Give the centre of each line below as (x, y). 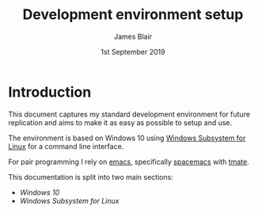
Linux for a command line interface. (66, 146)
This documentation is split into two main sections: (91, 177)
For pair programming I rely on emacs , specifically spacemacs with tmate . (129, 162)
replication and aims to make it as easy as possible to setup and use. (120, 122)
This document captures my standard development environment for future (129, 114)
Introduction (50, 92)
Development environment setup (133, 15)
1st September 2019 (133, 51)
